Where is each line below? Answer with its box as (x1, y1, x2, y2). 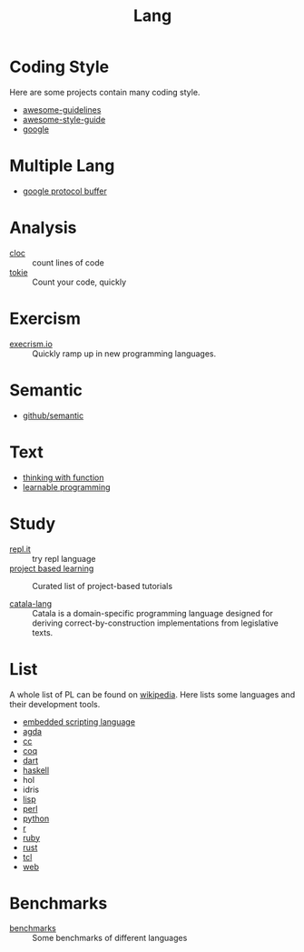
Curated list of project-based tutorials (32, 580, 173, 591)
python (22, 813, 50, 824)
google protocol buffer (22, 185, 107, 196)
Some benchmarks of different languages (32, 933, 188, 944)
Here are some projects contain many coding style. (9, 86, 201, 97)
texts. (32, 626, 54, 637)
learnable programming (22, 481, 111, 492)
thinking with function (22, 472, 104, 483)
